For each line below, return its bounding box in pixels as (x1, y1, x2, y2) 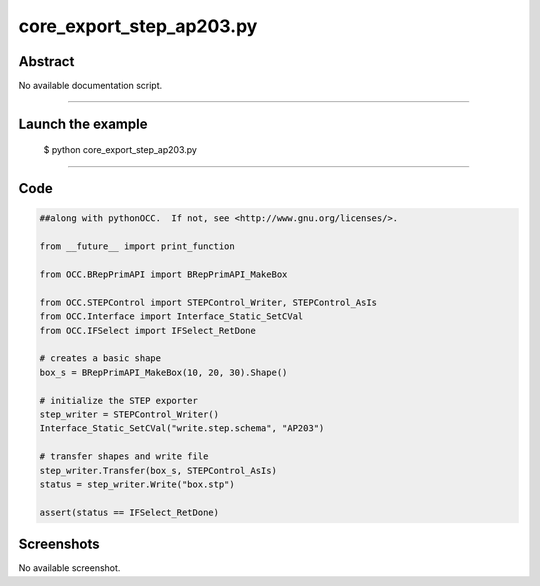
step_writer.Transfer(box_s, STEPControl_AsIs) (39, 465, 277, 476)
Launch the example (18, 115, 148, 132)
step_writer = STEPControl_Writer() (39, 408, 220, 420)
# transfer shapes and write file (39, 451, 209, 462)
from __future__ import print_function (39, 241, 235, 252)
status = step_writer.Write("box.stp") (39, 478, 235, 490)
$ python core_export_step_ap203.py (43, 144, 197, 156)
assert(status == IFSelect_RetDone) (39, 506, 220, 518)
